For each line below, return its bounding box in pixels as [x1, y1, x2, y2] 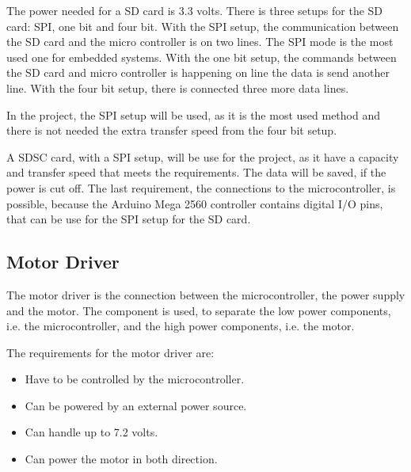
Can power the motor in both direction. [25, 451, 218, 467]
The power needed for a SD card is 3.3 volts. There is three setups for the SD [6, 2, 383, 18]
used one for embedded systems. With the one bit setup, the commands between [6, 48, 397, 65]
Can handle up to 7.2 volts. [25, 424, 158, 440]
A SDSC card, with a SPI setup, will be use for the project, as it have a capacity [6, 148, 399, 165]
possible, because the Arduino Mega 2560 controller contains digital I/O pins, [6, 195, 383, 211]
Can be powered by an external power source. [25, 397, 247, 413]
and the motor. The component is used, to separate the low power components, [6, 302, 391, 318]
